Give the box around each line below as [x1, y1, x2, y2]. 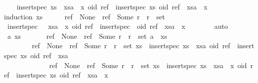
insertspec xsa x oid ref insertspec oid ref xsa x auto [7, 21, 228, 31]
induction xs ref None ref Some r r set [4, 11, 165, 21]
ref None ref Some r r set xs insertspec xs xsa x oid [49, 60, 247, 70]
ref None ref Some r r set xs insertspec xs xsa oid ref [31, 40, 231, 51]
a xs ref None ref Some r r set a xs [7, 30, 167, 41]
